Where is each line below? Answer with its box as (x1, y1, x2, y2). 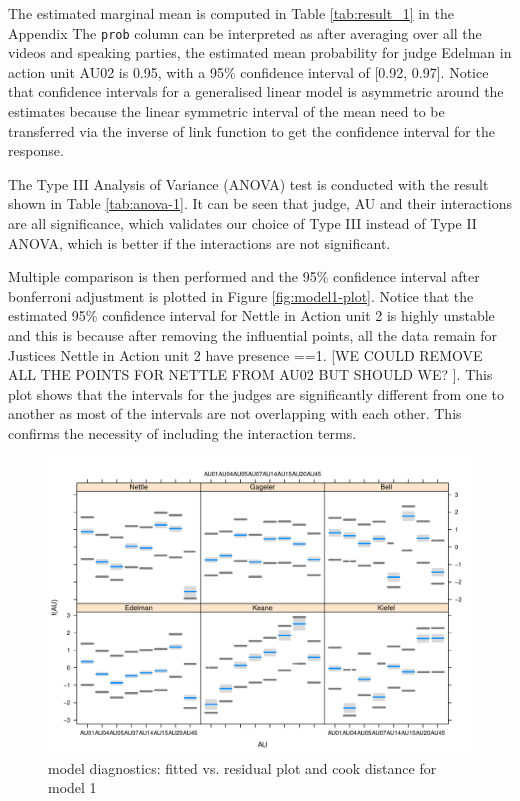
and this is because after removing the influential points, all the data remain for (8, 324, 497, 345)
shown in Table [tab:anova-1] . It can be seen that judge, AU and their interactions (8, 193, 512, 214)
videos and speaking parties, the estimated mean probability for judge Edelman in (8, 42, 512, 63)
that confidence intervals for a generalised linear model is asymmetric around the (8, 81, 504, 102)
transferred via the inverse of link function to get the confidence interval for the (8, 120, 495, 141)
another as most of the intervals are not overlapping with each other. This (8, 403, 462, 424)
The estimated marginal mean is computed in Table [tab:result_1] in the (8, 3, 454, 23)
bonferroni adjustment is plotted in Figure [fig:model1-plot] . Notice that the (8, 285, 474, 306)
